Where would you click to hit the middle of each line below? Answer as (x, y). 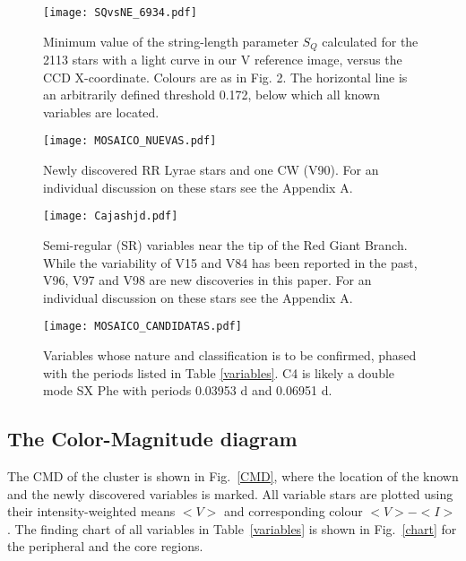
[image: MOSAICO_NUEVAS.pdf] (130, 141)
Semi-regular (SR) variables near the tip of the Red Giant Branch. (225, 244)
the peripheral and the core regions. (105, 546)
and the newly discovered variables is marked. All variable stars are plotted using (230, 493)
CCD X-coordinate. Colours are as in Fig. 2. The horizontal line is (225, 77)
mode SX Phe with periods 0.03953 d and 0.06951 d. (188, 390)
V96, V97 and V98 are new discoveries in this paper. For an (207, 280)
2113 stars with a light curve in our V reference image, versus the (223, 60)
